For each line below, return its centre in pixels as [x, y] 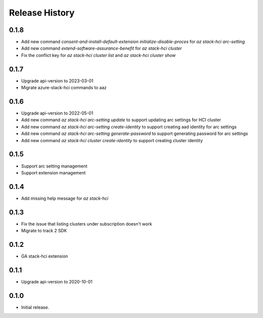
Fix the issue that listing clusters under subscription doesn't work [87, 224]
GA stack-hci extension [45, 256]
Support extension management [54, 172]
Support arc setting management [54, 166]
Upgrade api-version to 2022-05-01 [57, 113]
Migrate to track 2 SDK [44, 231]
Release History [42, 13]
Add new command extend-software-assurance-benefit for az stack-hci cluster [102, 48]
